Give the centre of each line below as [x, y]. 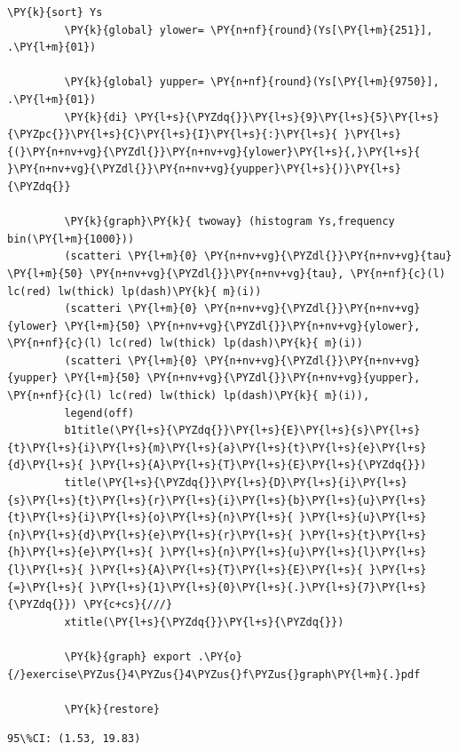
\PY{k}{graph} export [128, 656]
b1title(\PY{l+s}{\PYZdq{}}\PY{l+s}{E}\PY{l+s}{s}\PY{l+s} [242, 431]
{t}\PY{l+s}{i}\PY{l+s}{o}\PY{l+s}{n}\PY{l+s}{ [150, 518]
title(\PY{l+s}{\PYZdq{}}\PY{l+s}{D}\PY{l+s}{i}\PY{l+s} [236, 483]
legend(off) [99, 413]
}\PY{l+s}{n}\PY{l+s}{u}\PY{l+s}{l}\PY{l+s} [293, 552]
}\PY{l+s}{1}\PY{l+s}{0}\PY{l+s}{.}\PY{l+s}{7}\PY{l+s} [258, 587]
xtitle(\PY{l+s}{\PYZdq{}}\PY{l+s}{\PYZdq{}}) [204, 622]
